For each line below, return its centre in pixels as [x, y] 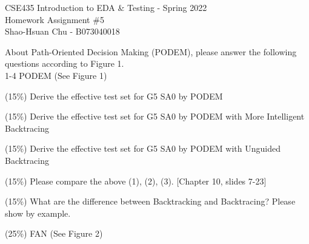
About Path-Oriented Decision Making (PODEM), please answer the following [151, 51]
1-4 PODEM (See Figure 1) [56, 75]
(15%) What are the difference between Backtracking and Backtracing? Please [150, 201]
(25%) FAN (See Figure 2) [54, 233]
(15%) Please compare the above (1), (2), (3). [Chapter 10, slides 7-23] [136, 181]
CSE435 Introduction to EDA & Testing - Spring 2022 [106, 7]
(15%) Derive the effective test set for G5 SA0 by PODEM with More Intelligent [155, 116]
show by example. [38, 213]
